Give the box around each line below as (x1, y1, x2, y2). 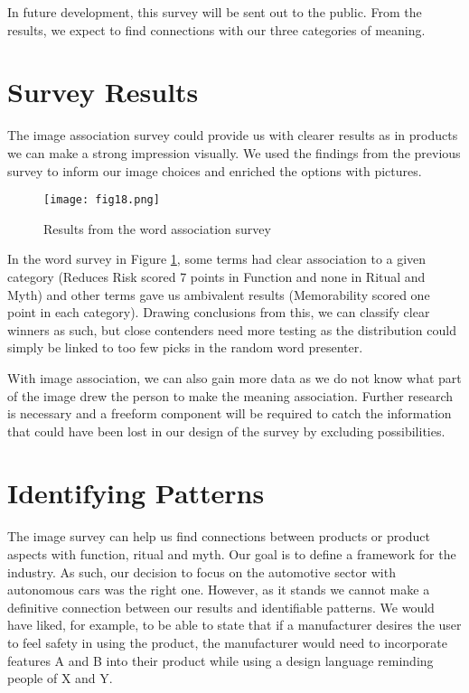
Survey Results (7, 73, 199, 110)
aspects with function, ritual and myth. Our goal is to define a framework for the (7, 545, 456, 563)
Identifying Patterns (7, 474, 265, 511)
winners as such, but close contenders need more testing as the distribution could (7, 320, 456, 339)
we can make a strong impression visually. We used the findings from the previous (7, 143, 461, 162)
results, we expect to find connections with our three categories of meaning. (7, 20, 426, 39)
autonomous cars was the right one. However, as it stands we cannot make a (7, 580, 430, 599)
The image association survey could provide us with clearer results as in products (7, 126, 458, 145)
